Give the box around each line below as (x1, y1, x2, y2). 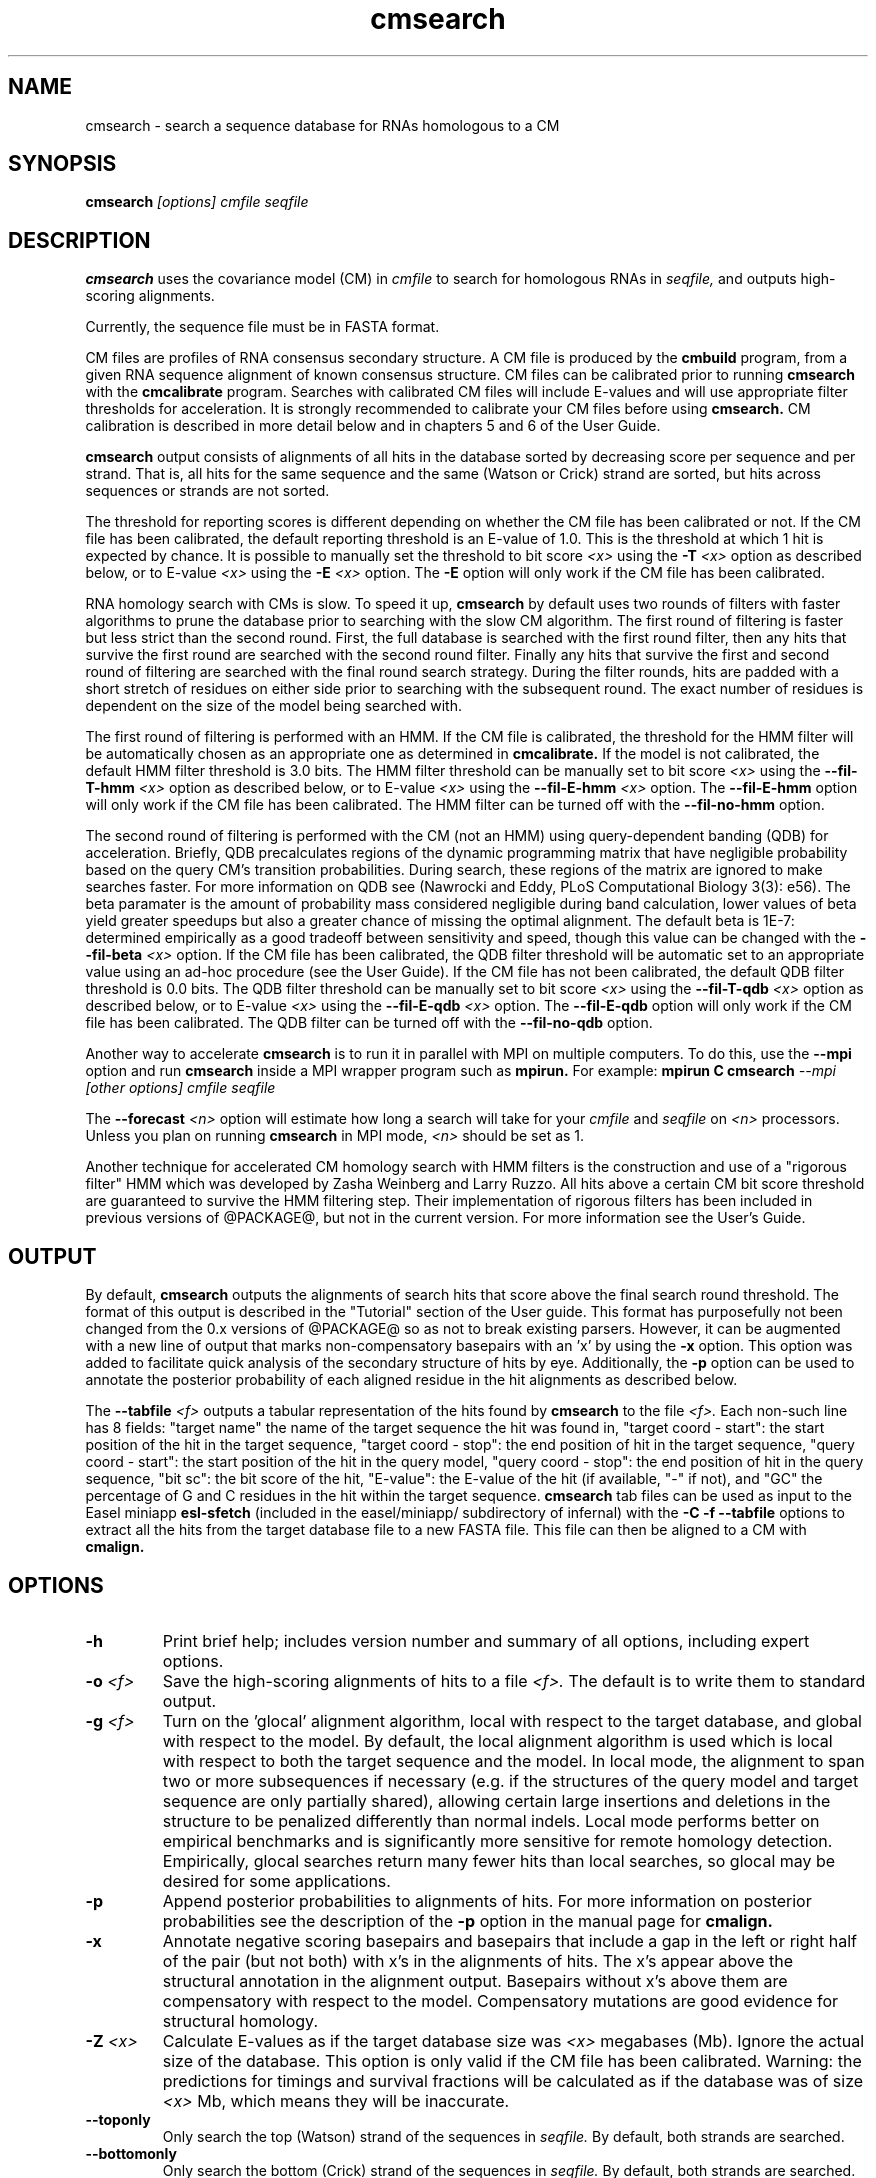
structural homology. (162, 2010, 319, 2031)
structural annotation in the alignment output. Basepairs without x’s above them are (162, 1970, 788, 1991)
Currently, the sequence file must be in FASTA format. (85, 318, 440, 336)
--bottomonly (85, 2144, 177, 2162)
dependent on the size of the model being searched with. (85, 697, 463, 715)
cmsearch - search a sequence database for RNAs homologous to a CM (85, 116, 560, 134)
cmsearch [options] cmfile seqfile (85, 193, 309, 211)
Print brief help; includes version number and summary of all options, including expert (162, 1630, 810, 1651)
